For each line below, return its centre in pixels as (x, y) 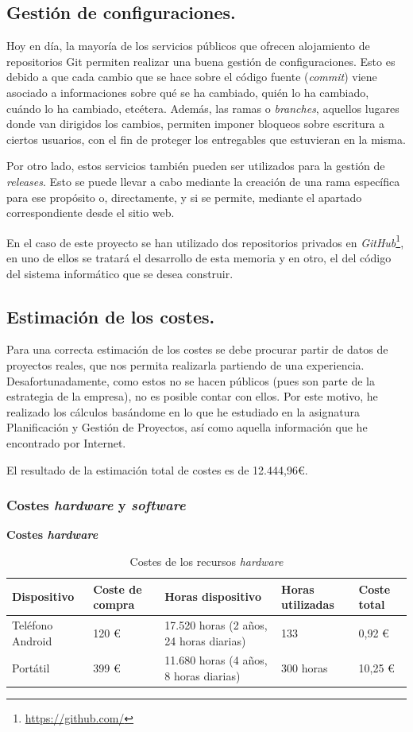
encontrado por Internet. (66, 442)
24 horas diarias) (205, 640)
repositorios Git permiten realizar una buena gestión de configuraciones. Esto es (201, 61)
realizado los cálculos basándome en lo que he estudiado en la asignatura (183, 411)
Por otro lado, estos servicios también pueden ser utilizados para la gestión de (196, 166)
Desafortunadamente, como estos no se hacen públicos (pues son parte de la (191, 380)
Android (32, 640)
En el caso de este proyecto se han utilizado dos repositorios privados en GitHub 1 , (205, 241)
